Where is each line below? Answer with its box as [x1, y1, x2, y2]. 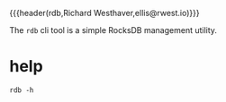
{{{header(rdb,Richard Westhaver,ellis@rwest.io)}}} [9, 8, 200, 18]
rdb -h [9, 85, 34, 95]
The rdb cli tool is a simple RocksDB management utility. [9, 25, 218, 35]
